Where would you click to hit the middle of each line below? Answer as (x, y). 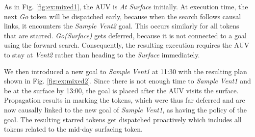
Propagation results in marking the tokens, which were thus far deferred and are (125, 100)
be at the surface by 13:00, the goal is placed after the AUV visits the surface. (121, 90)
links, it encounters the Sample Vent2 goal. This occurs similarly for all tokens (122, 26)
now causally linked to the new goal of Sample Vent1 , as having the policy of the (125, 109)
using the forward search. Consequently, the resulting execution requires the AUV (127, 45)
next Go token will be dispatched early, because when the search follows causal (123, 16)
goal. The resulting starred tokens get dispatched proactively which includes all (123, 119)
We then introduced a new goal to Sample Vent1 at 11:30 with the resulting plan (126, 71)
